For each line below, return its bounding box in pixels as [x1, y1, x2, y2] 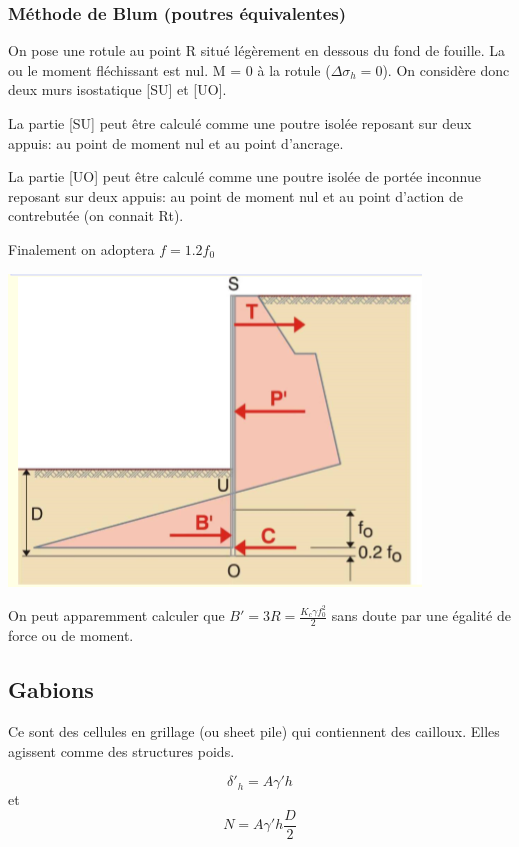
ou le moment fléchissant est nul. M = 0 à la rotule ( [8, 59, 331, 80]
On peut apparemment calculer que [8, 605, 225, 626]
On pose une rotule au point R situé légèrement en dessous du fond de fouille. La [8, 40, 506, 61]
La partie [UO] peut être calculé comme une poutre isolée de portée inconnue [8, 166, 481, 187]
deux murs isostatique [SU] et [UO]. [8, 79, 227, 100]
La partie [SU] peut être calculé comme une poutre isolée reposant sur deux [8, 113, 472, 133]
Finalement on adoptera [8, 238, 155, 259]
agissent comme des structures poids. [8, 740, 235, 761]
